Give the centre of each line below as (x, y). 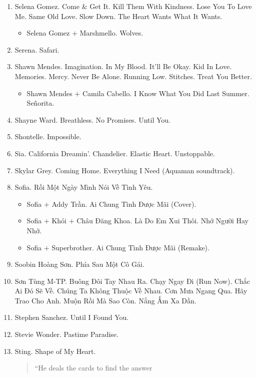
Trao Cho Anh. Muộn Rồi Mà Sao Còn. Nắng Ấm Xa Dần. (105, 300)
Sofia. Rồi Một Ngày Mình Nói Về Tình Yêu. (84, 187)
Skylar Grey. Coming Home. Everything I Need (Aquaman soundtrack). (125, 170)
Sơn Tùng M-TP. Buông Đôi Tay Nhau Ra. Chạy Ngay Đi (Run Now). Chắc (132, 281)
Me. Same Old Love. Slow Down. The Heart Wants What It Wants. (118, 16)
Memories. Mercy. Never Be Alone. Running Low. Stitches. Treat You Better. (133, 76)
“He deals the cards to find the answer (93, 368)
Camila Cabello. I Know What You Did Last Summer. (166, 93)
